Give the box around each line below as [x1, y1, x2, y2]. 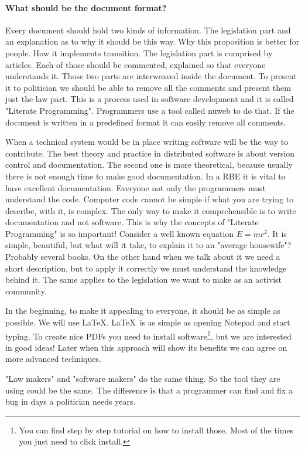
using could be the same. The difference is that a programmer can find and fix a [5, 384, 293, 396]
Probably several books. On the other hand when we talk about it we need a [5, 250, 280, 263]
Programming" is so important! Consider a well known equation [5, 227, 234, 239]
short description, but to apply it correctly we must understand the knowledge [5, 262, 287, 274]
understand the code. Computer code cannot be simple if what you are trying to [5, 193, 294, 205]
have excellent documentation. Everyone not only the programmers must [5, 181, 266, 194]
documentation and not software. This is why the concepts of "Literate [5, 216, 259, 228]
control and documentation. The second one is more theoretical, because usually [5, 158, 293, 171]
